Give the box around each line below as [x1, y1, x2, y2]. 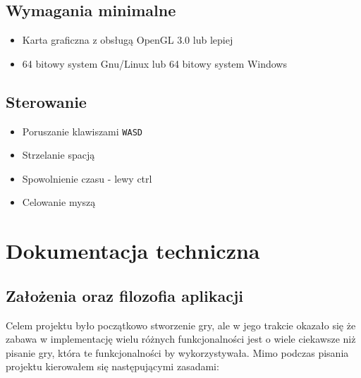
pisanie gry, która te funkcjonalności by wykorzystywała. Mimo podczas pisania [6, 345, 349, 360]
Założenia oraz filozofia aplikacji [6, 284, 243, 306]
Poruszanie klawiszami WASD [22, 123, 142, 138]
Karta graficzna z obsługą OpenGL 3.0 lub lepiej [22, 32, 233, 47]
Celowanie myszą [22, 195, 96, 209]
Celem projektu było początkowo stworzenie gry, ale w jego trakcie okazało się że [6, 317, 356, 332]
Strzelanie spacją [22, 147, 95, 162]
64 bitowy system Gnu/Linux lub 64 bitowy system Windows [22, 56, 287, 71]
